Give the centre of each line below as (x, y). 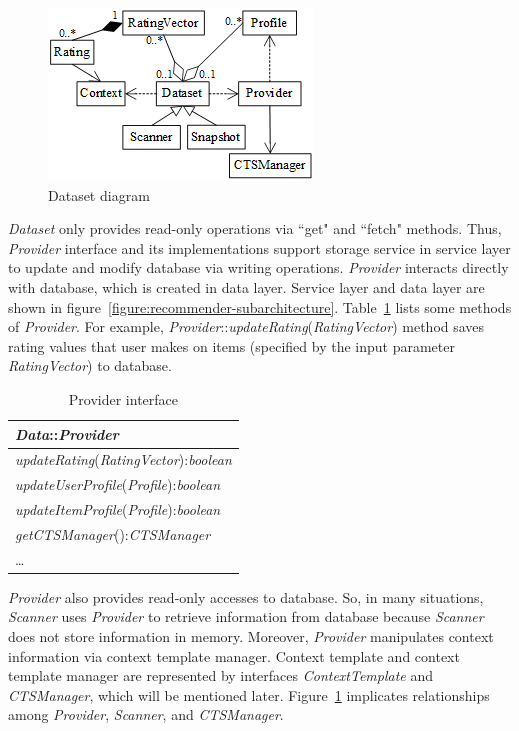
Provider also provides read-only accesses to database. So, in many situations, (246, 596)
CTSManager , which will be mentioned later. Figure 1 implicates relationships (249, 694)
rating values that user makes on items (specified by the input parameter (231, 345)
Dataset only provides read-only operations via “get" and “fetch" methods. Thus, (255, 228)
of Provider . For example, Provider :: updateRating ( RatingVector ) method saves (246, 326)
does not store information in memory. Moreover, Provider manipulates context (251, 636)
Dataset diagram (99, 194)
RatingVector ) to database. (90, 365)
